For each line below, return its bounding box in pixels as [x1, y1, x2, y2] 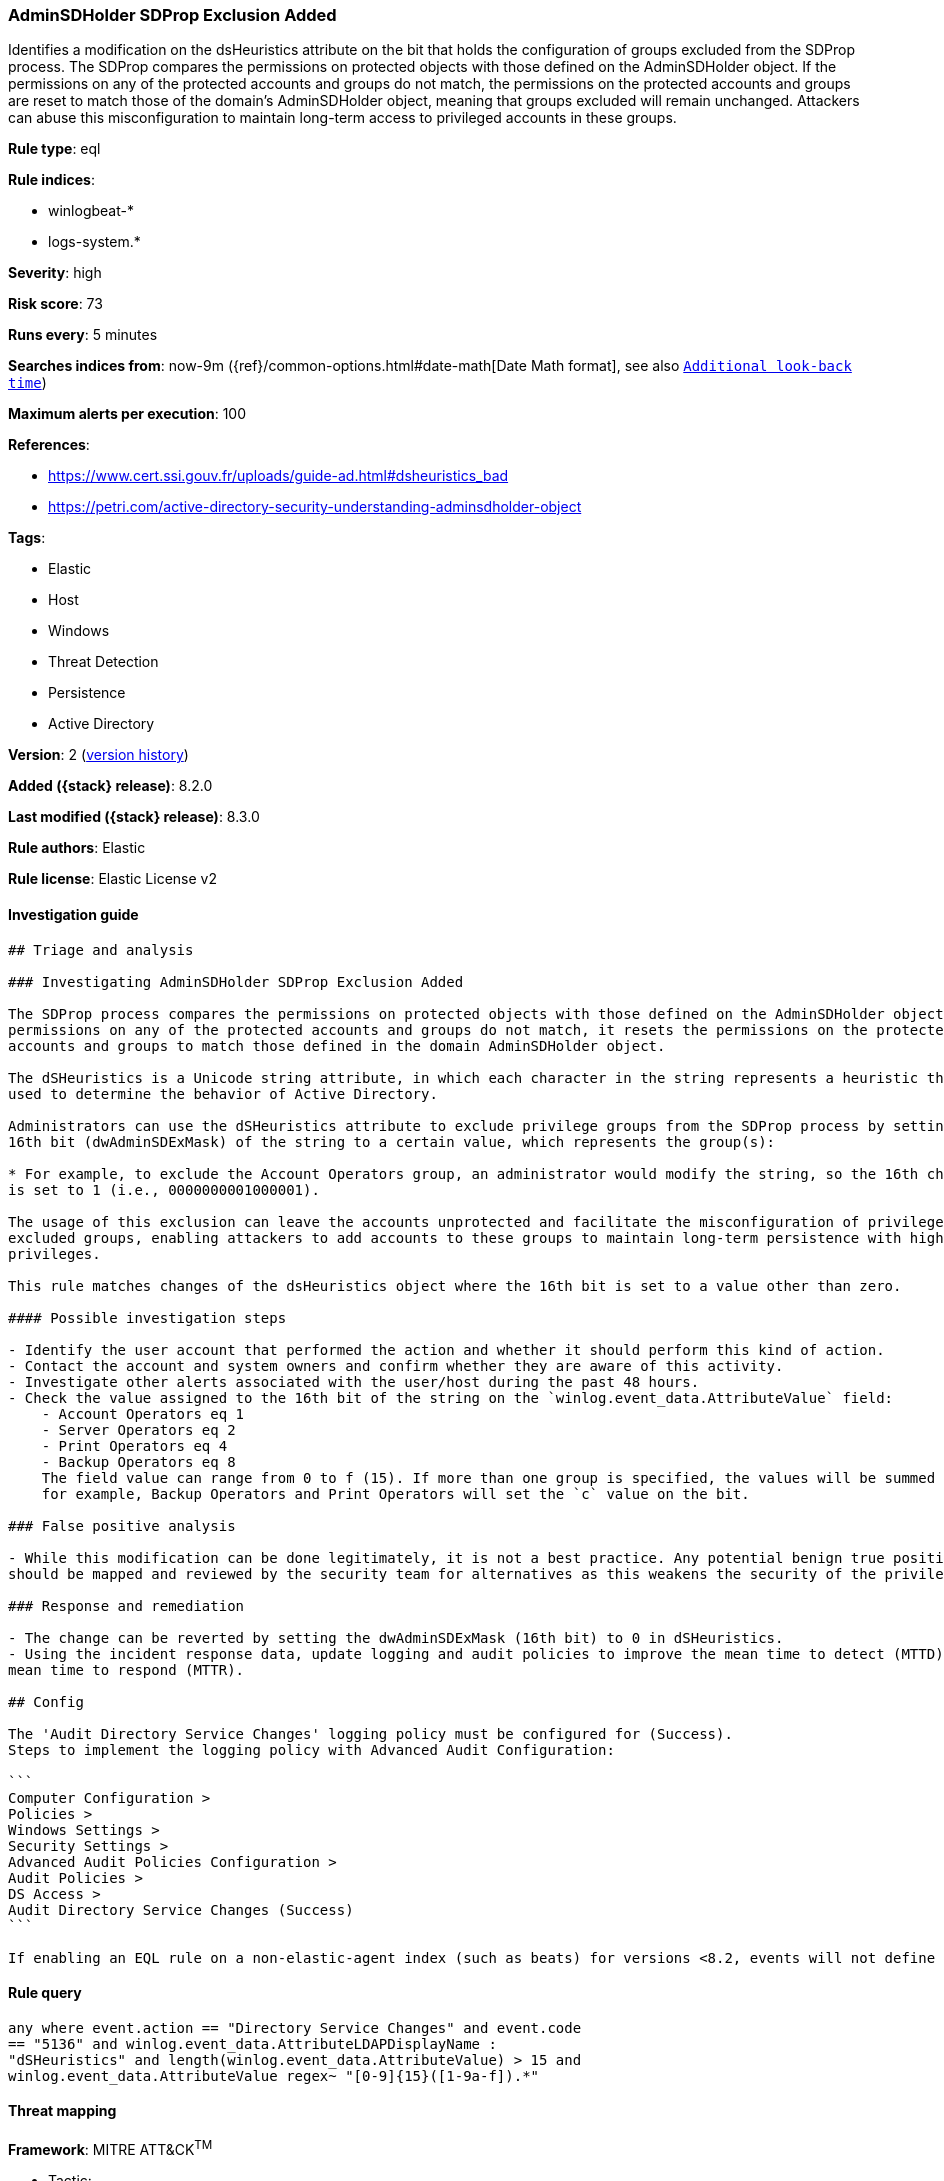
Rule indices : [8, 171, 95, 189]
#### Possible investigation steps [8, 1309, 287, 1326]
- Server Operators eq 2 [41, 1421, 236, 1438]
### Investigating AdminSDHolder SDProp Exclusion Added [8, 973, 464, 990]
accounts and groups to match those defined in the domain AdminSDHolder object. [8, 1037, 666, 1054]
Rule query [8, 1984, 82, 2002]
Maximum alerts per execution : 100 [8, 405, 247, 423]
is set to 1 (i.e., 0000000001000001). [8, 1181, 320, 1198]
